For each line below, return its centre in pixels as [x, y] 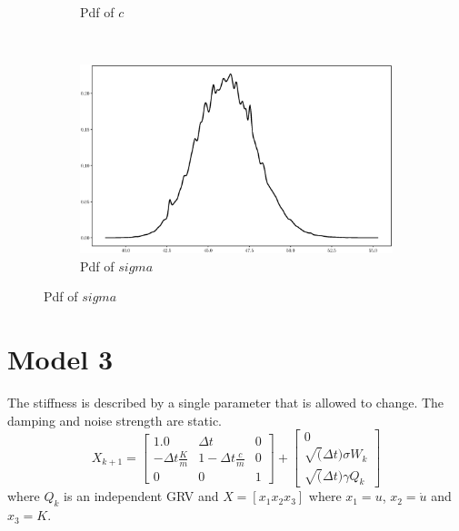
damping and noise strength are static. [115, 420]
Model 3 [60, 359]
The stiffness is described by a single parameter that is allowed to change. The [226, 403]
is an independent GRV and [141, 496]
